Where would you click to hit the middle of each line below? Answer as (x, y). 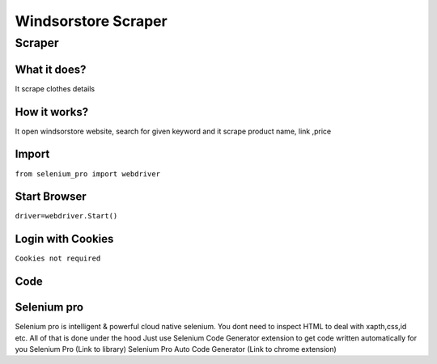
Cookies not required (58, 258)
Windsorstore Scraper (91, 21)
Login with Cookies (64, 239)
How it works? (52, 112)
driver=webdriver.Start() (66, 216)
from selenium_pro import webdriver (88, 174)
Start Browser (51, 197)
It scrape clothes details (55, 88)
